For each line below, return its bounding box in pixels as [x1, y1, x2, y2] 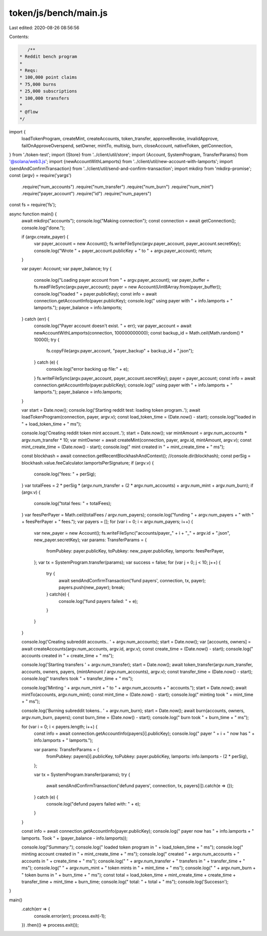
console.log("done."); [21, 225, 65, 231]
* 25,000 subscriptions [19, 88, 78, 94]
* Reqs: [19, 68, 38, 74]
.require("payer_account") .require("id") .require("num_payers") [21, 190, 152, 196]
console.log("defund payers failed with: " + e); [46, 801, 141, 807]
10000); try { [34, 337, 60, 342]
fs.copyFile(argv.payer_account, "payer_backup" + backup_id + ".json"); [46, 348, 194, 354]
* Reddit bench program [19, 54, 78, 59]
